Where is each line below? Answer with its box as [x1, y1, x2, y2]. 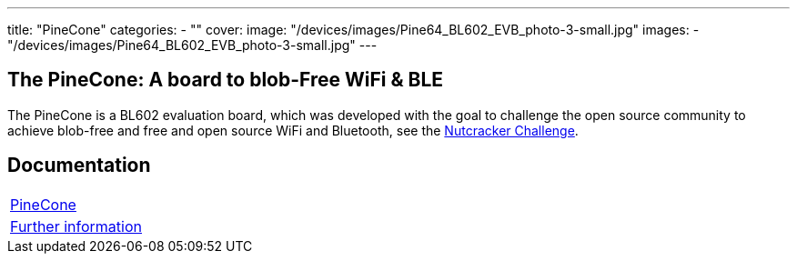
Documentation [7, 154, 151, 177]
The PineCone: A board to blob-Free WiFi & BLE [7, 68, 444, 92]
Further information [10, 216, 142, 236]
